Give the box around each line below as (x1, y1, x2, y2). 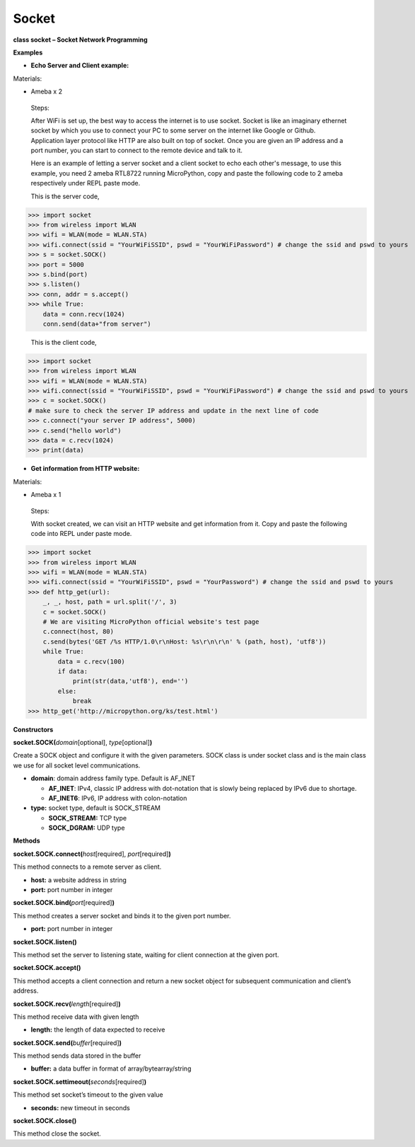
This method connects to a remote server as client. (13, 862, 162, 871)
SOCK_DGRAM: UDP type (48, 823, 125, 832)
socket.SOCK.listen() (13, 937, 77, 946)
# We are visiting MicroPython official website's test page (42, 618, 259, 626)
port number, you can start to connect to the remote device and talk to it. (30, 146, 243, 155)
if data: (57, 668, 88, 675)
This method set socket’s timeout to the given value (13, 1090, 163, 1099)
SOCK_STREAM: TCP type (48, 814, 127, 822)
